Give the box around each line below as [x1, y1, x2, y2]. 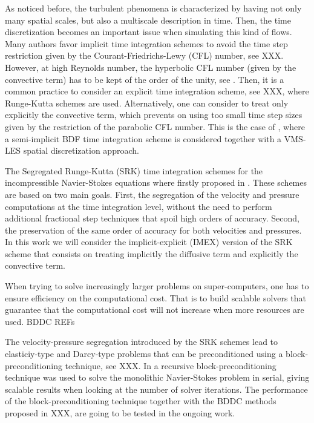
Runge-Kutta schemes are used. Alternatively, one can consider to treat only [5, 96, 289, 109]
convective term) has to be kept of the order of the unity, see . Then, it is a [5, 73, 284, 85]
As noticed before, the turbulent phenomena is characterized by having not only [5, 2, 302, 14]
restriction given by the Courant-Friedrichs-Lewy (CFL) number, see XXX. [5, 49, 284, 62]
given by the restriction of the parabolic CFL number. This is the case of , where [5, 120, 305, 133]
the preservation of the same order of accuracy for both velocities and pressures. [5, 223, 302, 236]
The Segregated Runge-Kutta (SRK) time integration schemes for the [5, 164, 263, 177]
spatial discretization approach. [23, 144, 139, 157]
